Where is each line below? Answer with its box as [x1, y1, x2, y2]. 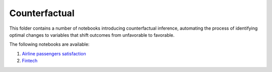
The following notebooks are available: [9, 41, 90, 47]
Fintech [22, 58, 38, 64]
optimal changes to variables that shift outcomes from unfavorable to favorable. [9, 32, 175, 38]
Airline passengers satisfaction [22, 50, 86, 56]
